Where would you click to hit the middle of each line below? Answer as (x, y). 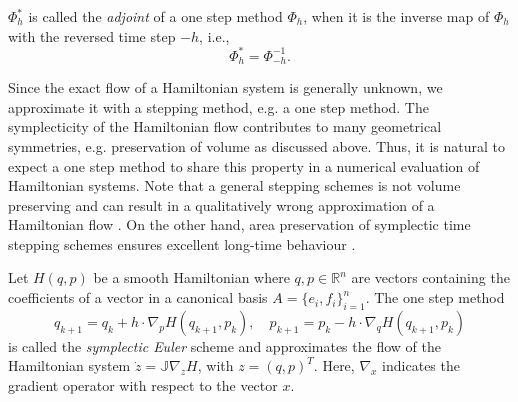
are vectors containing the (430, 277)
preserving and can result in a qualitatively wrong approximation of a (221, 204)
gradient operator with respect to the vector (143, 385)
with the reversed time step (92, 35)
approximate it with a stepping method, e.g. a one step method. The (218, 106)
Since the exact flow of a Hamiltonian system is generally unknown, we (225, 87)
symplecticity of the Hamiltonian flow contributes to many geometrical (225, 126)
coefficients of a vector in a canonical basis (138, 297)
